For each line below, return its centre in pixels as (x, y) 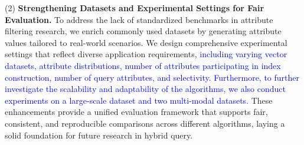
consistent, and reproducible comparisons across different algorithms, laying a (145, 123)
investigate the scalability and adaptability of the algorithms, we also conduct (145, 89)
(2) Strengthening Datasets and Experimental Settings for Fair (135, 8)
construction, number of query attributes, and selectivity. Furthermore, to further (152, 77)
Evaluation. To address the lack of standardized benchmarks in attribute (139, 19)
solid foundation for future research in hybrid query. (99, 135)
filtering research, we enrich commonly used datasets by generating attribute (143, 31)
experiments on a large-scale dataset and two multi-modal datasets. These (139, 100)
